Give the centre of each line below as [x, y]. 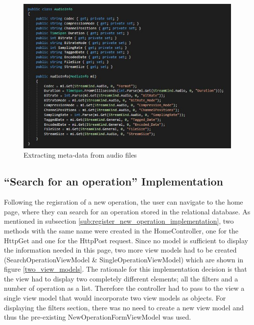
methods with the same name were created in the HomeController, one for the [121, 230]
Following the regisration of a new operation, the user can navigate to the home [124, 202]
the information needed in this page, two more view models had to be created [120, 250]
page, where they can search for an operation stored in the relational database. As [127, 211]
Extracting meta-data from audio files [80, 155]
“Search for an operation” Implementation [114, 181]
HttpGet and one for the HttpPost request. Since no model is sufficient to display [126, 240]
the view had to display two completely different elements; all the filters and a [121, 278]
